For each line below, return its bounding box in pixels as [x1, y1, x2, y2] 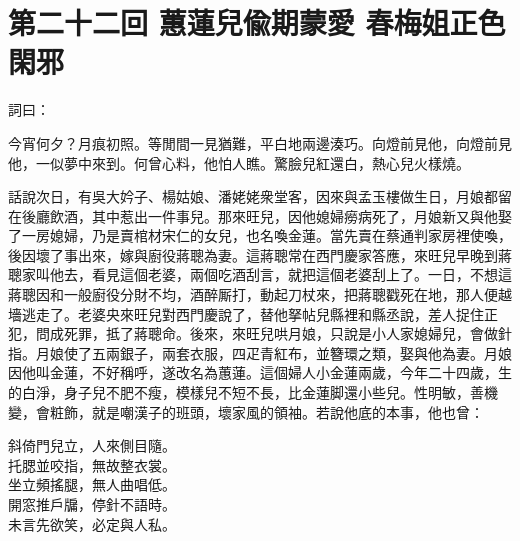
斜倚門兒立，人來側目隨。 [8, 435, 176, 456]
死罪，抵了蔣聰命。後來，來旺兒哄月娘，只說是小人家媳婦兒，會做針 [63, 323, 512, 344]
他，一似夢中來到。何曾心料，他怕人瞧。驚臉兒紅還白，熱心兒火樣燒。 [8, 152, 470, 173]
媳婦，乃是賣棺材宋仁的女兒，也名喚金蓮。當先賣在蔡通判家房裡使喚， [49, 225, 512, 246]
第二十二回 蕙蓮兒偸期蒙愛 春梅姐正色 [8, 2, 506, 43]
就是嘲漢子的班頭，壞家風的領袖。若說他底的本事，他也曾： [91, 401, 484, 422]
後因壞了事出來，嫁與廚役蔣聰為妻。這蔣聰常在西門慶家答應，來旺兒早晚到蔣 [8, 244, 512, 265]
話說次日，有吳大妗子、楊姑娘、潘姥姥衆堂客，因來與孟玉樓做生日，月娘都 [8, 186, 498, 207]
